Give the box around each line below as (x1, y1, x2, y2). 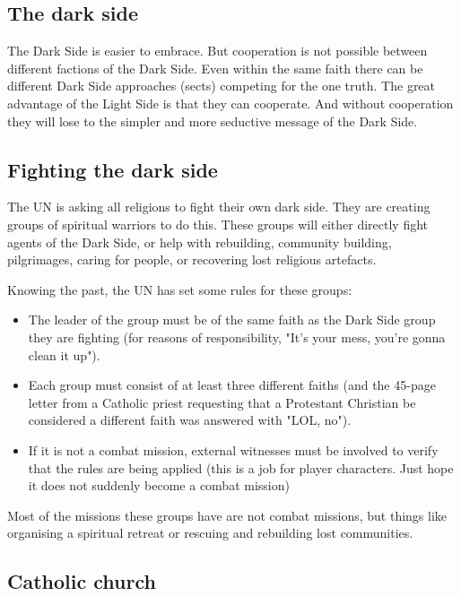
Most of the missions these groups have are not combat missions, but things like (7, 505, 448, 524)
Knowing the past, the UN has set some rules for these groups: (7, 280, 352, 298)
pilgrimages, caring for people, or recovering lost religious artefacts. (7, 250, 377, 269)
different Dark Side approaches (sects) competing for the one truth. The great (7, 76, 436, 95)
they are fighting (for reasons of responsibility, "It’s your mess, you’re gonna (28, 327, 446, 346)
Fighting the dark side (7, 155, 218, 183)
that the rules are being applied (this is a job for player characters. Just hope (28, 458, 454, 477)
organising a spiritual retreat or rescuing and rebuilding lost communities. (7, 523, 413, 542)
